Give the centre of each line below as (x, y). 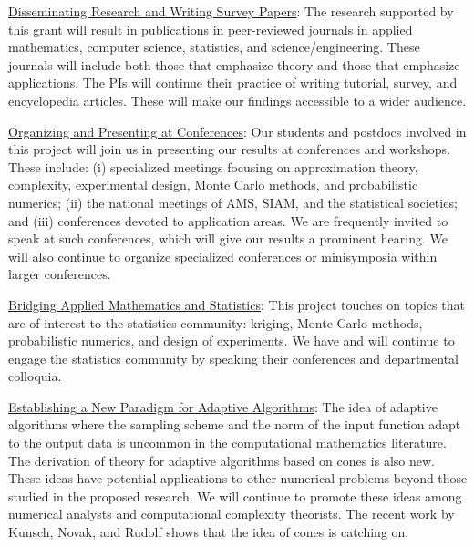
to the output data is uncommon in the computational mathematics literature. (227, 443)
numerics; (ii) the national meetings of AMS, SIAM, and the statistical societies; (233, 202)
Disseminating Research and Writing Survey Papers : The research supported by (231, 11)
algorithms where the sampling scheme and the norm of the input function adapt (235, 424)
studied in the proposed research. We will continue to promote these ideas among (235, 495)
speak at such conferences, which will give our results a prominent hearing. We (228, 238)
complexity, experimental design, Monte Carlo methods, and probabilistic (213, 185)
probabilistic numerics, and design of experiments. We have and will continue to (232, 341)
